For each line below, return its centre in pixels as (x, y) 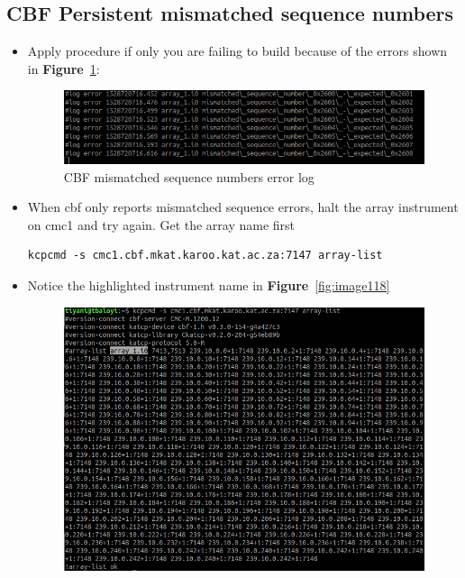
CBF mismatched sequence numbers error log (189, 176)
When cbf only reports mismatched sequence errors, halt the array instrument (243, 207)
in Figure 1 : (64, 68)
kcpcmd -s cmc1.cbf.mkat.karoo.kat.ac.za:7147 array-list (205, 256)
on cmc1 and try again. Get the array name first (161, 224)
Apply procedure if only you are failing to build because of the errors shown (237, 51)
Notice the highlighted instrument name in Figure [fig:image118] (209, 284)
